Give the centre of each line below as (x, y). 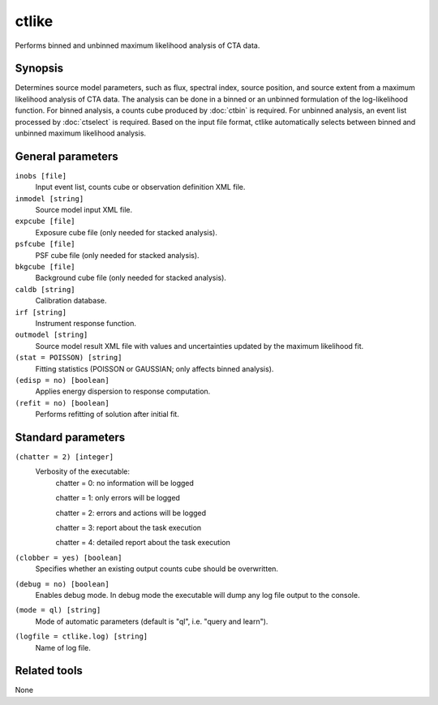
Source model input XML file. (84, 210)
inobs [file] (41, 176)
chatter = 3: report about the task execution (129, 527)
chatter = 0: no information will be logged (125, 483)
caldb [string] (45, 289)
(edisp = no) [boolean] (62, 380)
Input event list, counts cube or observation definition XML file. (140, 187)
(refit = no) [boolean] (62, 403)
